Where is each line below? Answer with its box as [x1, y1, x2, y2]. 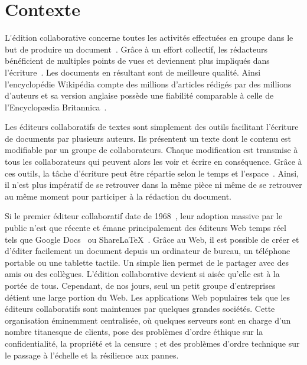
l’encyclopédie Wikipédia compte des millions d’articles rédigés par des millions [5, 77, 292, 90]
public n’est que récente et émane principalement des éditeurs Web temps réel [5, 221, 286, 234]
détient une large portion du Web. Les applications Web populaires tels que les [5, 291, 290, 303]
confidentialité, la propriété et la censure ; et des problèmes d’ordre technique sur [5, 337, 300, 349]
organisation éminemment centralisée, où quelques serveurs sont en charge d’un [5, 314, 291, 326]
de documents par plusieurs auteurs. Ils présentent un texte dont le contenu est [5, 132, 291, 144]
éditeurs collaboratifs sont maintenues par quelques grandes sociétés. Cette [5, 302, 275, 315]
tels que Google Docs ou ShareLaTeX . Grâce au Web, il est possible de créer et [5, 233, 299, 245]
